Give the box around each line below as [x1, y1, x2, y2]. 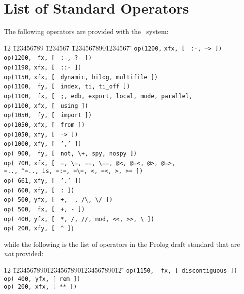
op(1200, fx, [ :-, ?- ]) [4, 54, 92, 62]
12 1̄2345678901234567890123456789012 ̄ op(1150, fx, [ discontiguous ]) [4, 265, 238, 275]
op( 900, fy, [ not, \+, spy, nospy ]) [4, 150, 137, 157]
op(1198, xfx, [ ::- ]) [4, 64, 81, 71]
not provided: [4, 248, 44, 259]
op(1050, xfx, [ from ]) [4, 121, 85, 128]
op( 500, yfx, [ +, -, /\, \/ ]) [4, 196, 113, 204]
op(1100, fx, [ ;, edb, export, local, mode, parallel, [4, 93, 193, 100]
